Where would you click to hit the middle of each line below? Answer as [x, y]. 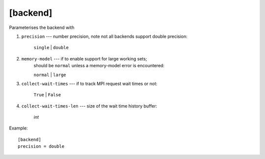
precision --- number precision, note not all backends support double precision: [104, 36]
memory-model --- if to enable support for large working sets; [84, 58]
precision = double [41, 146]
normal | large [50, 75]
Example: [18, 128]
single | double [51, 48]
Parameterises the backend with [42, 27]
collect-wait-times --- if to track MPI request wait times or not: [89, 83]
